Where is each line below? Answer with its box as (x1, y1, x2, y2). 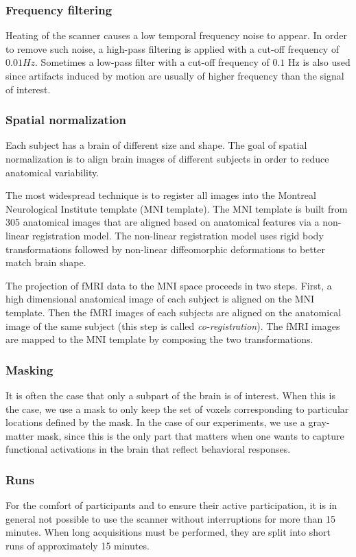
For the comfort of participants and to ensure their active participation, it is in (5, 498, 337, 512)
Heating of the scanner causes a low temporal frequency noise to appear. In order (5, 28, 347, 43)
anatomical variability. (5, 165, 99, 179)
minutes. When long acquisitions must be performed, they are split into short (5, 525, 331, 539)
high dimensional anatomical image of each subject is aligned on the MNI (5, 292, 315, 306)
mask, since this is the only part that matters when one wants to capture (36, 428, 344, 442)
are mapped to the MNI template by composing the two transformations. (5, 332, 313, 346)
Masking (5, 361, 54, 378)
